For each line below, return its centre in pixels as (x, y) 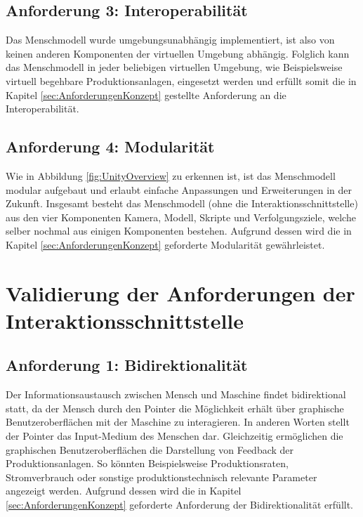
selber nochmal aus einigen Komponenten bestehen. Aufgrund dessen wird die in (179, 231)
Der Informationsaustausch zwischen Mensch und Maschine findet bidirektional (176, 394)
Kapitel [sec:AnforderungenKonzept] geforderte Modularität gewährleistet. (165, 244)
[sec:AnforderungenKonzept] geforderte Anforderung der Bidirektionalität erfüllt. (180, 505)
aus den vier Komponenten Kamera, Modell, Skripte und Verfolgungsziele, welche (181, 217)
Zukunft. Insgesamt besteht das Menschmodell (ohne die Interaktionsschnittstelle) (182, 203)
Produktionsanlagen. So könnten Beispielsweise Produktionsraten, (147, 463)
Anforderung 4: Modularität (110, 146)
